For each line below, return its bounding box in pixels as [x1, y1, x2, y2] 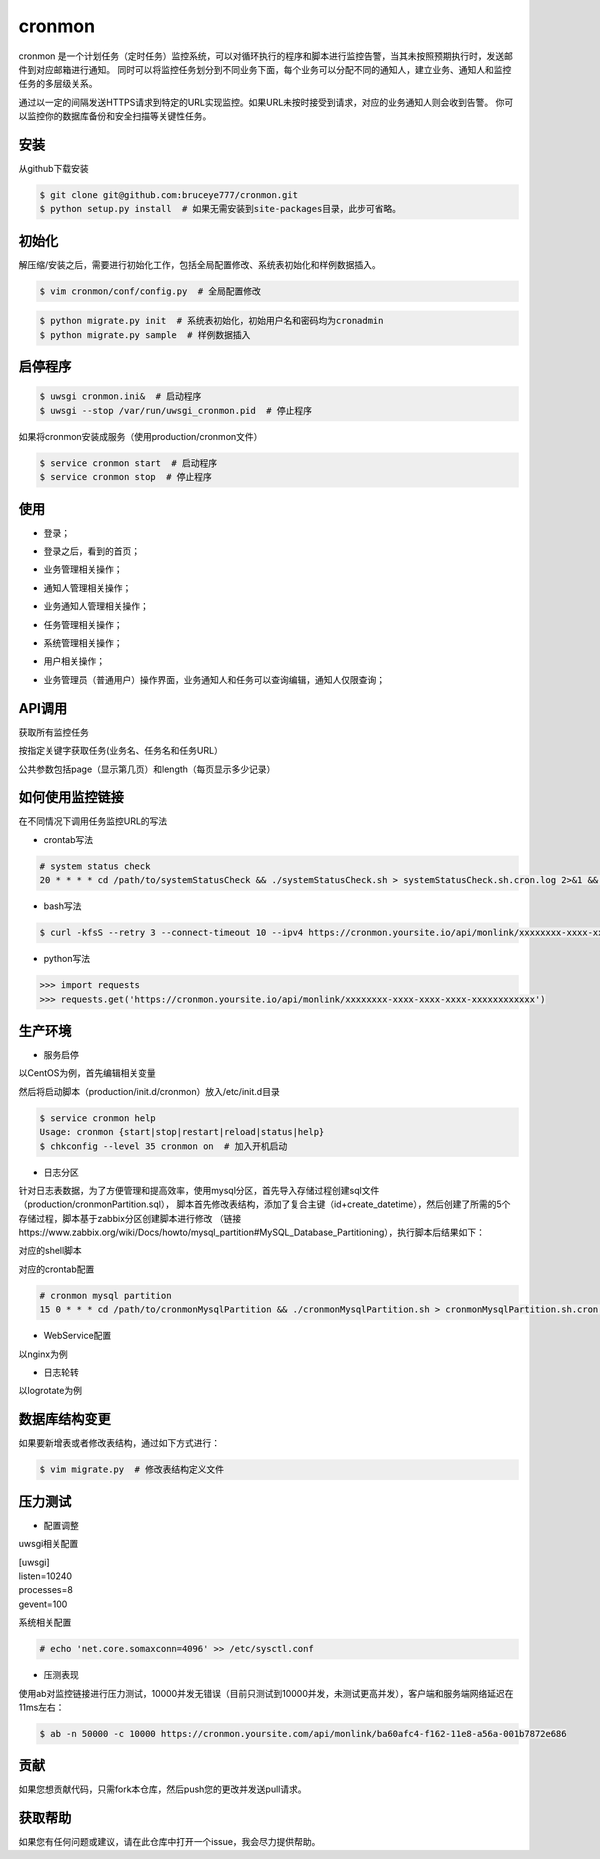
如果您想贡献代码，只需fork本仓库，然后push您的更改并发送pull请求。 [18, 1783, 307, 1795]
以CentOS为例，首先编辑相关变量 [18, 1067, 156, 1079]
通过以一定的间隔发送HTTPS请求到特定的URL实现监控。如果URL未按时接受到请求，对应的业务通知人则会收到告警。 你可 [18, 96, 514, 108]
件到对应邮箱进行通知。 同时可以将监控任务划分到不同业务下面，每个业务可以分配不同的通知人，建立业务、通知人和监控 [18, 63, 512, 75]
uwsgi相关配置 [18, 1538, 79, 1550]
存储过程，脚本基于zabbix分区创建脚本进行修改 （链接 [18, 1212, 242, 1224]
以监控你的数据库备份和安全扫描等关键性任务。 [18, 110, 212, 122]
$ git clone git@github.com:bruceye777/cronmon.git [39, 190, 299, 200]
